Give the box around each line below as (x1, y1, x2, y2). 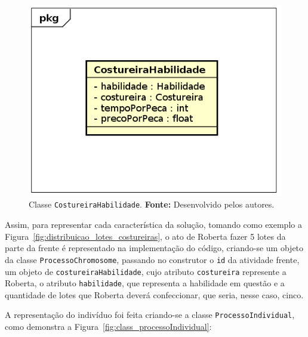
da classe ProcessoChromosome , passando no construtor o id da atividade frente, (5, 253, 300, 265)
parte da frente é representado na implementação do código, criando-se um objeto (5, 242, 304, 254)
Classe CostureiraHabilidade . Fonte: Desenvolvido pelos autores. (29, 198, 275, 211)
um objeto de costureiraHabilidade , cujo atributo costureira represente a (5, 265, 287, 277)
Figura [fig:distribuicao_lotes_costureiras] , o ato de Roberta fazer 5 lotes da (5, 230, 286, 242)
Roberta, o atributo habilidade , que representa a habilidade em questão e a (5, 277, 285, 289)
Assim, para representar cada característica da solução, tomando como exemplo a (5, 218, 302, 231)
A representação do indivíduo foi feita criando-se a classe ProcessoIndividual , (5, 308, 295, 321)
